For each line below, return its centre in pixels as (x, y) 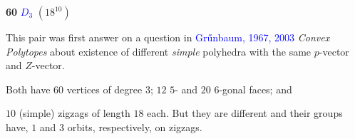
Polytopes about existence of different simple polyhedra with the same (159, 51)
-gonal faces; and (256, 89)
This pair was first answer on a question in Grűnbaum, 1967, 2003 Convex (168, 37)
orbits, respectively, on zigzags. (135, 127)
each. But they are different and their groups (245, 113)
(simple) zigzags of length (74, 113)
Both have (28, 89)
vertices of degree (104, 89)
